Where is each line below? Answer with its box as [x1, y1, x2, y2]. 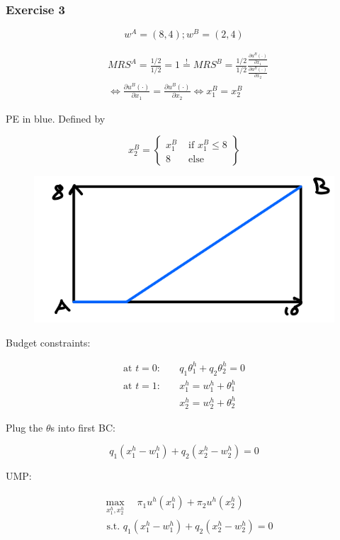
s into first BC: [50, 420, 115, 434]
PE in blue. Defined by [6, 111, 106, 125]
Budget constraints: [6, 334, 91, 349]
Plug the [6, 420, 43, 434]
